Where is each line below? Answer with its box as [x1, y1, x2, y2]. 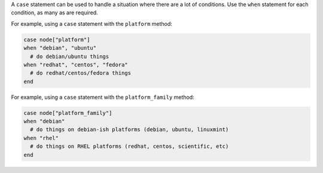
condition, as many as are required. [11, 9, 98, 16]
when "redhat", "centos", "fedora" [23, 61, 128, 68]
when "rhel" [23, 135, 59, 141]
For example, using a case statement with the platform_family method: [11, 93, 194, 101]
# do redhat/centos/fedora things [30, 69, 132, 77]
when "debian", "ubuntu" [23, 45, 97, 51]
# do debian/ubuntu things [30, 53, 109, 60]
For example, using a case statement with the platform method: [11, 20, 173, 27]
